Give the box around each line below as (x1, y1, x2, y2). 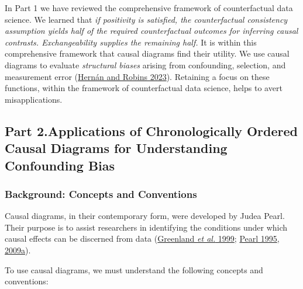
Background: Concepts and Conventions (5, 186, 197, 201)
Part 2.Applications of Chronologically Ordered (5, 121, 298, 140)
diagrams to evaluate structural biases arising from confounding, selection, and (5, 58, 286, 71)
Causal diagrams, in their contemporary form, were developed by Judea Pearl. (5, 210, 285, 222)
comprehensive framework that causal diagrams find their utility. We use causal (5, 47, 290, 60)
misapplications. (5, 93, 63, 105)
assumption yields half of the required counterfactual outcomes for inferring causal (5, 25, 298, 37)
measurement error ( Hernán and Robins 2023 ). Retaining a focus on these (5, 70, 270, 82)
